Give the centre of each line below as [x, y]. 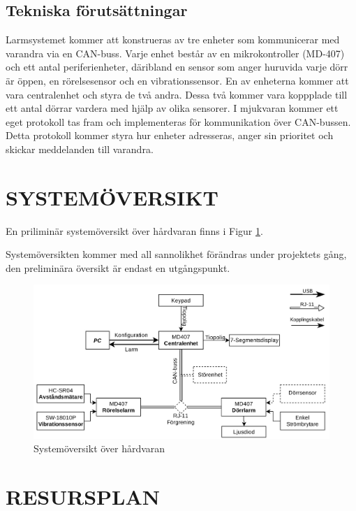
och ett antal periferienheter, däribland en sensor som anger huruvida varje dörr [177, 67]
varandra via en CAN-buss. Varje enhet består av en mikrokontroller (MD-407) [175, 53]
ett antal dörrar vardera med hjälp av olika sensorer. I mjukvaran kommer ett [172, 108]
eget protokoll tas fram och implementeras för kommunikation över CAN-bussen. [178, 121]
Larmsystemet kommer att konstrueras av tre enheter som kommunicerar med [173, 39]
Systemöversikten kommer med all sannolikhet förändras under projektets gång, [176, 254]
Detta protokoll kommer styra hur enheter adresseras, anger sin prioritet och [170, 135]
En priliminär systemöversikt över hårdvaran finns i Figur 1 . [134, 230]
